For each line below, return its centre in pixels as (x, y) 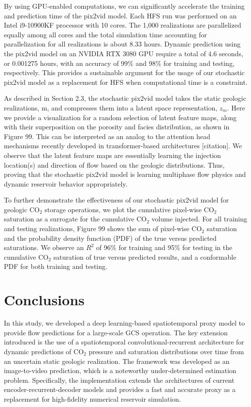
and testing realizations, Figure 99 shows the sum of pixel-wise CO (103, 228)
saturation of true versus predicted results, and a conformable (145, 257)
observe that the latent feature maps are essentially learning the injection (112, 155)
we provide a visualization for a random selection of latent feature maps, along (120, 117)
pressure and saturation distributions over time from (166, 351)
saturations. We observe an (44, 247)
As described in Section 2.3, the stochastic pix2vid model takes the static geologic (125, 98)
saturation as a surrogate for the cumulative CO (75, 219)
